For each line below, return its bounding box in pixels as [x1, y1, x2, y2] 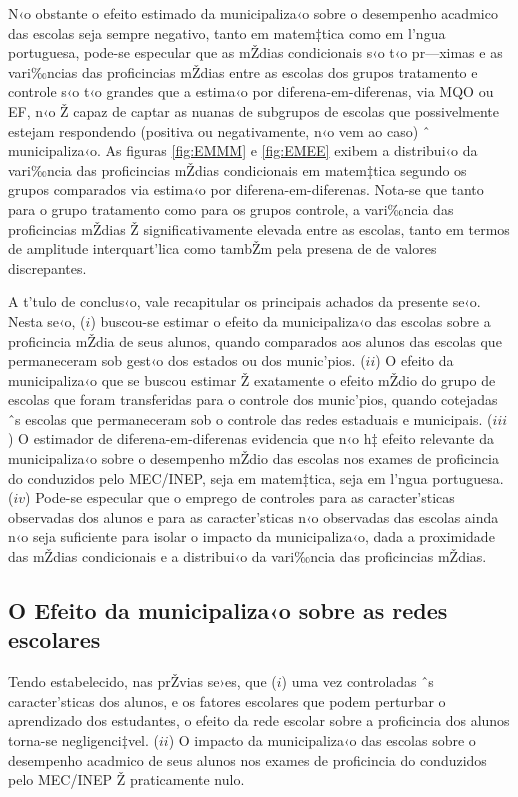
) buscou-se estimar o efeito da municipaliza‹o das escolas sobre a [90, 310, 491, 331]
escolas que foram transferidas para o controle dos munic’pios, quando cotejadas [8, 389, 498, 410]
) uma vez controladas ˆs [281, 671, 434, 692]
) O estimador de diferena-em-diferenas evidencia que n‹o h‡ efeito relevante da [8, 428, 494, 449]
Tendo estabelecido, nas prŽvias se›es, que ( [8, 671, 277, 692]
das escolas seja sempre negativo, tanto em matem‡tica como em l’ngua [8, 22, 446, 43]
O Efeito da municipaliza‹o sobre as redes [8, 595, 448, 626]
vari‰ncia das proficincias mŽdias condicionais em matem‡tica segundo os [8, 159, 467, 180]
